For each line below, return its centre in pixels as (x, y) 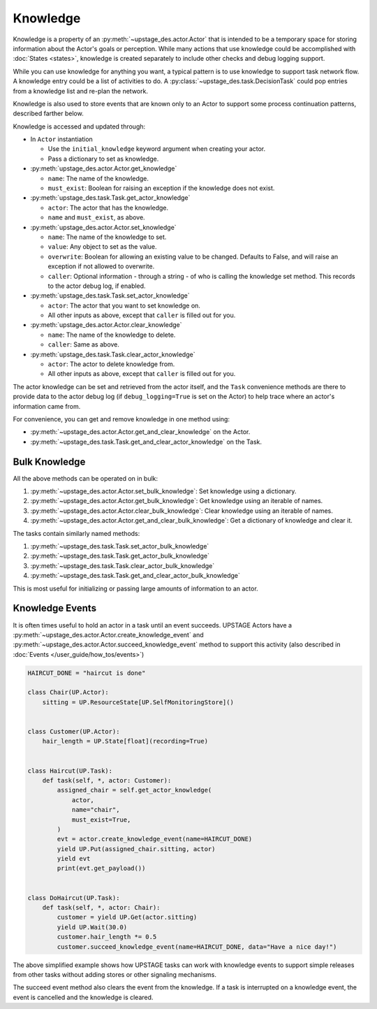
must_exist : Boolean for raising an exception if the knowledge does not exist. (161, 188)
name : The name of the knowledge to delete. (112, 335)
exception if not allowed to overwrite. (101, 266)
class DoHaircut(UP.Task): (74, 898)
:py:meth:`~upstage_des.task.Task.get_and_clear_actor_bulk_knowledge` (135, 576)
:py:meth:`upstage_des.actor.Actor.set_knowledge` (104, 227)
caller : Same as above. (84, 344)
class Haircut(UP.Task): (70, 771)
